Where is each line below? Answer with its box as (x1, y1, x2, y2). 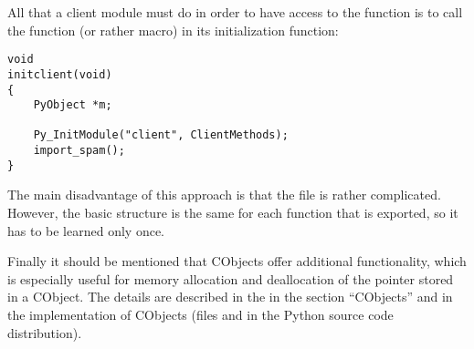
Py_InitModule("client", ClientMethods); (33, 128, 289, 142)
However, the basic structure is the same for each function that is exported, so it (7, 203, 458, 222)
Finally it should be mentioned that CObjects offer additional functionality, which (7, 251, 467, 271)
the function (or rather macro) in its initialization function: (7, 20, 339, 39)
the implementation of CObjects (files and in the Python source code (7, 305, 394, 323)
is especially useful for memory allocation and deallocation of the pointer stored (7, 269, 454, 288)
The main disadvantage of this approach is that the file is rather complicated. (7, 185, 441, 204)
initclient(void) (7, 67, 112, 81)
